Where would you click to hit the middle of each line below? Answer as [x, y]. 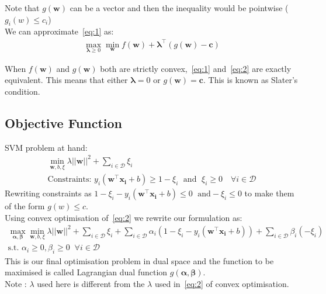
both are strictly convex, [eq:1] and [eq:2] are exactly [196, 68]
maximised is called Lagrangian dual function [86, 272]
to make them [269, 193]
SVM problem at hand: [46, 147]
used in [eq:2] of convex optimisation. [222, 284]
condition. [22, 91]
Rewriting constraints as [48, 193]
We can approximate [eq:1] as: [59, 31]
